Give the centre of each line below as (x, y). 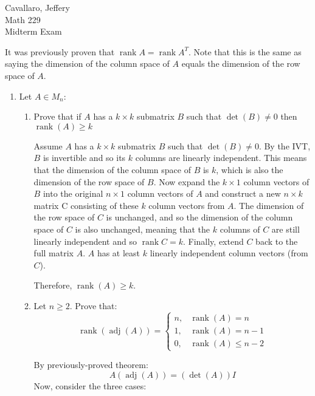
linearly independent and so (85, 241)
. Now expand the (187, 181)
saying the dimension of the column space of (87, 63)
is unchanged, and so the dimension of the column (199, 217)
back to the (277, 241)
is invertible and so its (84, 158)
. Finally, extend (213, 241)
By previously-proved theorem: (91, 365)
